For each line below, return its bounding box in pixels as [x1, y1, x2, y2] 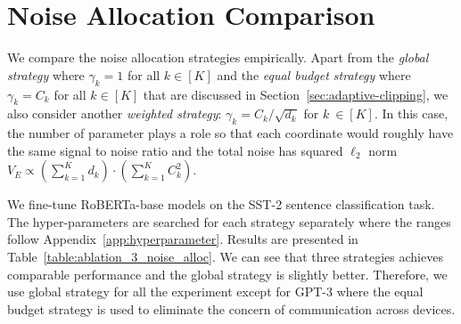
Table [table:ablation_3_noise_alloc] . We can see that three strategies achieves [7, 247, 443, 266]
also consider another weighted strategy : [7, 104, 222, 123]
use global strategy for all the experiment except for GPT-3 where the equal [7, 282, 424, 301]
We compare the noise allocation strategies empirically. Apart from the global [7, 48, 429, 67]
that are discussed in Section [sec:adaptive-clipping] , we [143, 85, 449, 103]
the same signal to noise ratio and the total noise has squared [7, 141, 343, 159]
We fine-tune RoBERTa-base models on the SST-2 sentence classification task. [7, 195, 435, 214]
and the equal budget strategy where [217, 65, 411, 84]
